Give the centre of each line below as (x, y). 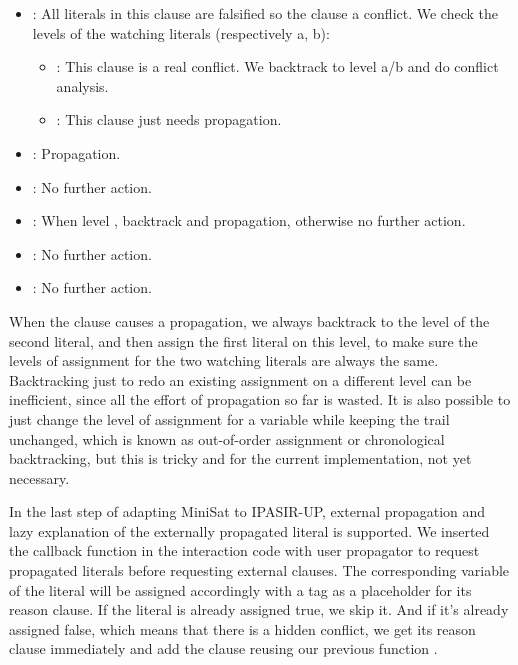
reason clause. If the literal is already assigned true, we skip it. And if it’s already (259, 609)
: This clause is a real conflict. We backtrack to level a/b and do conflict (277, 66)
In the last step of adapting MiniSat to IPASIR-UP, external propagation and (247, 511)
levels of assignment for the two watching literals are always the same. (224, 360)
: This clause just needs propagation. (169, 119)
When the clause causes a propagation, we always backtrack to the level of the (249, 320)
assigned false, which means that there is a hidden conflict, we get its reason (242, 628)
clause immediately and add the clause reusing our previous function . (223, 648)
